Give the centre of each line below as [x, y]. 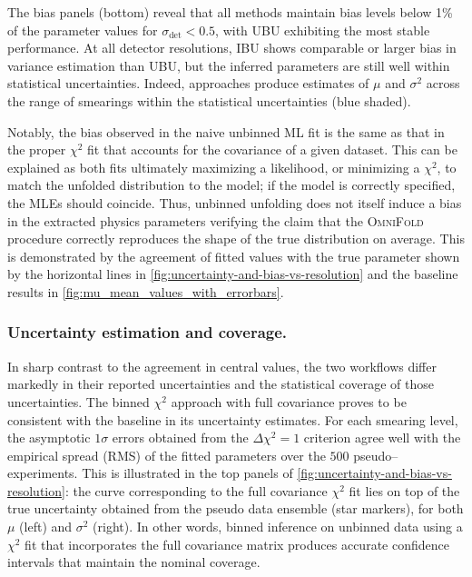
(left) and [46, 527]
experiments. [43, 473]
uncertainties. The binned [79, 401]
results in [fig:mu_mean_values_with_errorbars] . [146, 291]
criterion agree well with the [382, 438]
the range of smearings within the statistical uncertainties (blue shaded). [209, 100]
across [443, 83]
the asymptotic [49, 438]
